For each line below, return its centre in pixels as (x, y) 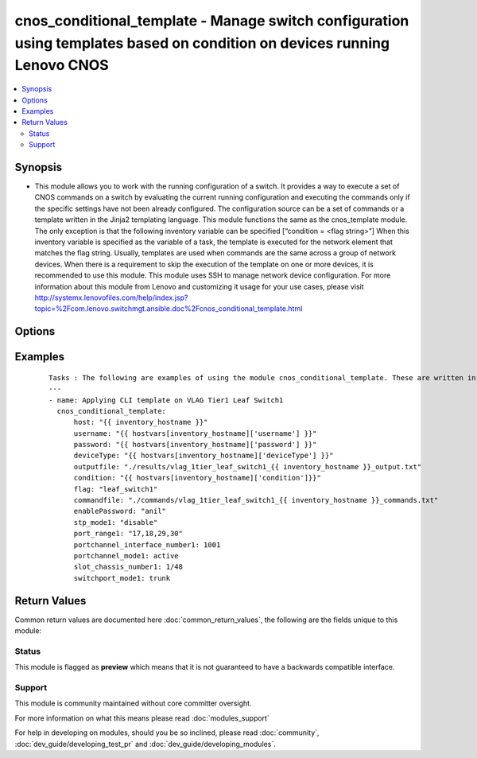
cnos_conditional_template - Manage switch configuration (212, 21)
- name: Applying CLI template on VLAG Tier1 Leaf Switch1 (166, 400)
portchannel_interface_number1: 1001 (147, 544)
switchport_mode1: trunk (122, 578)
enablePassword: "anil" (120, 511)
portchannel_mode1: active (126, 556)
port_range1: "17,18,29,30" (128, 534)
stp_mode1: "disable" (116, 522)
